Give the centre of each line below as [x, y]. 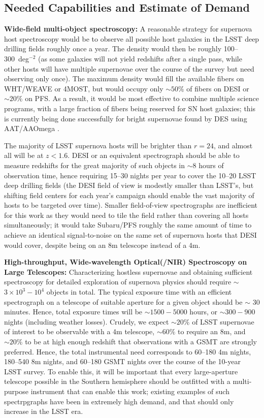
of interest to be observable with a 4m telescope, [79, 331]
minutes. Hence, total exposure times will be [73, 312]
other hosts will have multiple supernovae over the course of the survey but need [129, 68]
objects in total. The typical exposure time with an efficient [139, 292]
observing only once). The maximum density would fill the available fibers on [124, 78]
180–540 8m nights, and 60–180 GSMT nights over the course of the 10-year [122, 361]
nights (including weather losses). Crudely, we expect [87, 321]
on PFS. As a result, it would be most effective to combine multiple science [142, 98]
